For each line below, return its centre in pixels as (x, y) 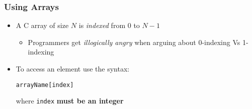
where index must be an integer (70, 101)
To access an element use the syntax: (73, 68)
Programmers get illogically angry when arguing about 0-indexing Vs (134, 42)
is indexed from (102, 25)
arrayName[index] (45, 85)
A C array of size (42, 25)
